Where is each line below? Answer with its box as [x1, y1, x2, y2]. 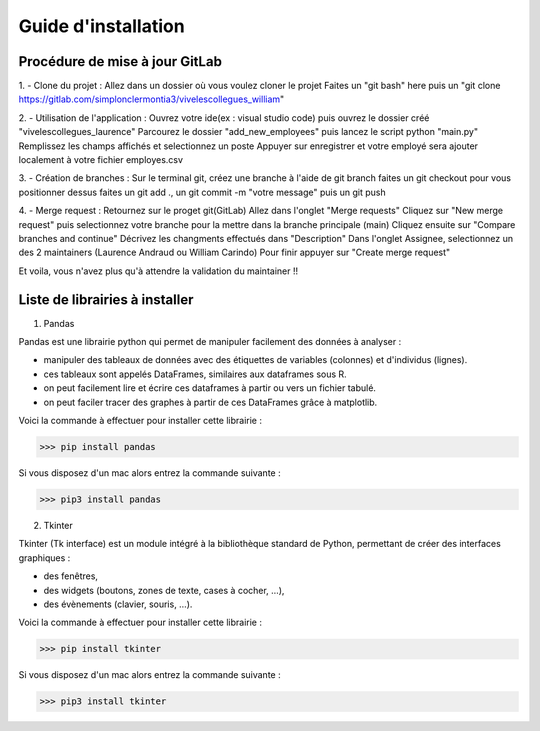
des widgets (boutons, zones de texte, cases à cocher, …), [43, 584, 285, 596]
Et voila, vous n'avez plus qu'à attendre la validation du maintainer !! [18, 265, 299, 277]
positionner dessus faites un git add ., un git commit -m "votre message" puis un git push [18, 186, 387, 198]
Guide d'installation [18, 15, 185, 37]
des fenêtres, [43, 570, 99, 582]
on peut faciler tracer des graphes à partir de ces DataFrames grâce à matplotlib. [43, 396, 378, 408]
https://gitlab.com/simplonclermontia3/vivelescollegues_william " [18, 93, 285, 105]
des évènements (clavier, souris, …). [43, 598, 193, 610]
